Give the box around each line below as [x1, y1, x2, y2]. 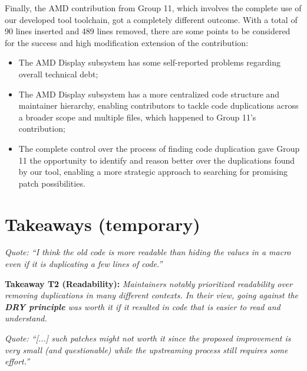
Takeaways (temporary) [5, 211, 200, 236]
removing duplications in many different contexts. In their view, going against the [5, 289, 298, 301]
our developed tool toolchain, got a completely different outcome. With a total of [5, 13, 298, 25]
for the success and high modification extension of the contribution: [5, 36, 249, 48]
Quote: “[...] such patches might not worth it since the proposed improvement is [5, 332, 291, 344]
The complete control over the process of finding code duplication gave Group [18, 142, 300, 154]
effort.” [5, 355, 30, 367]
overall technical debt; [18, 67, 98, 80]
